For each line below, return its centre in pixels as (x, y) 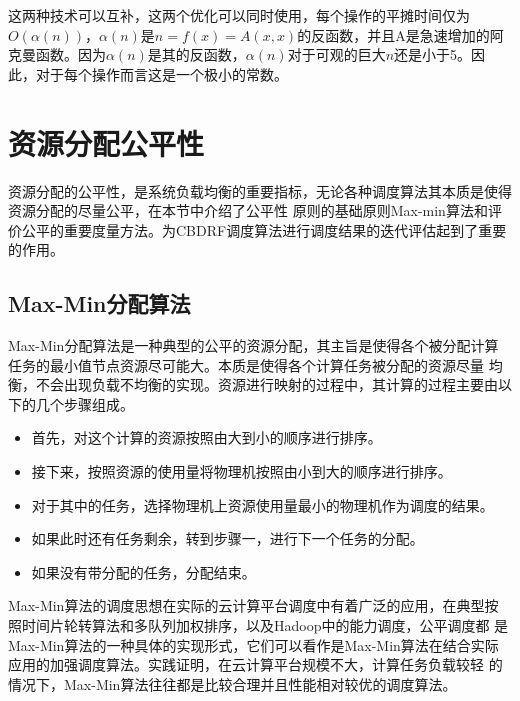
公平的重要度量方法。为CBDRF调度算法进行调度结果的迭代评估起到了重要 (264, 229)
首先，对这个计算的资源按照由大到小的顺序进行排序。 (206, 437)
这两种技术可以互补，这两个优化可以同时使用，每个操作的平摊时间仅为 (239, 15)
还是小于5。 (433, 54)
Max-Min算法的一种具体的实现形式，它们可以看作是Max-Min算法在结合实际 (253, 644)
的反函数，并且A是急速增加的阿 (400, 34)
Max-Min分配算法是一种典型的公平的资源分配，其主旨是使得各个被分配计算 (253, 345)
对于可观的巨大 (336, 54)
